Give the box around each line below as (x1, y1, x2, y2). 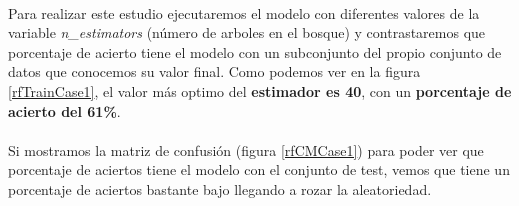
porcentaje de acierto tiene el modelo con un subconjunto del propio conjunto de (8, 41, 502, 62)
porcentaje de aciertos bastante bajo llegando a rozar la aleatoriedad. (8, 178, 432, 199)
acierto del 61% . (8, 100, 121, 121)
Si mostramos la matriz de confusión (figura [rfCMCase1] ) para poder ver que (8, 139, 484, 160)
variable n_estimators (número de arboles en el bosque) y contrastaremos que (8, 22, 486, 43)
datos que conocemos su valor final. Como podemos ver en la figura (8, 61, 421, 82)
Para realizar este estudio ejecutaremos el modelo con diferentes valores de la (8, 2, 480, 23)
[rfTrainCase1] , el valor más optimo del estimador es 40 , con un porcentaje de (8, 80, 512, 101)
